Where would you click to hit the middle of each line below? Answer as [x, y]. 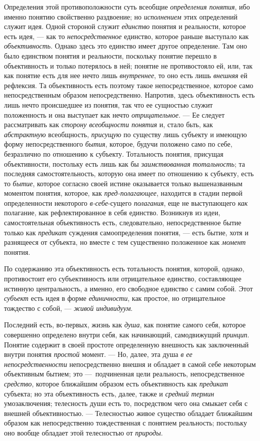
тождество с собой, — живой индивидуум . [68, 308]
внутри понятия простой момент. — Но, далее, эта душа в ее [98, 354]
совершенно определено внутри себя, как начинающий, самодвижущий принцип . [127, 334]
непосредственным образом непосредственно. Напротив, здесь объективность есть [129, 95]
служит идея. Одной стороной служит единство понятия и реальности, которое [125, 26]
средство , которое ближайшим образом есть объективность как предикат [116, 383]
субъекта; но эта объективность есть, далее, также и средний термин [109, 393]
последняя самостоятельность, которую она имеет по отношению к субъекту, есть [129, 173]
